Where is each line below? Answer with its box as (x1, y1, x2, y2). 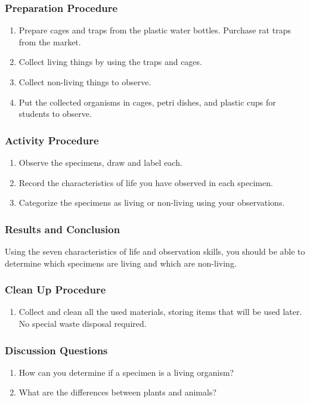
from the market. (18, 35, 81, 48)
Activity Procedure (5, 132, 99, 147)
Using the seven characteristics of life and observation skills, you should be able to (5, 245, 305, 257)
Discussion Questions (5, 342, 108, 357)
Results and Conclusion (5, 221, 120, 236)
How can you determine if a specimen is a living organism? (18, 366, 234, 378)
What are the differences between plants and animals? (18, 386, 217, 398)
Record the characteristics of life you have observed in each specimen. (18, 176, 273, 188)
